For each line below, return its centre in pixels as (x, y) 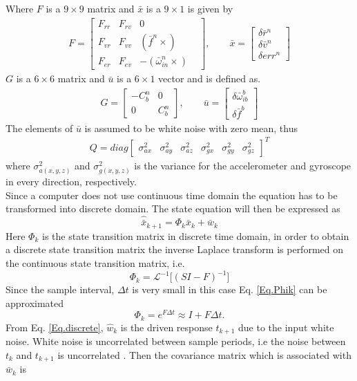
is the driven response (166, 327)
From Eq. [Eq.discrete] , (55, 327)
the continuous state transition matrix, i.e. (95, 262)
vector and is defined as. (210, 78)
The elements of (39, 128)
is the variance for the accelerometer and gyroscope (243, 165)
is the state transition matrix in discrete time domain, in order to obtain (195, 235)
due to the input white (286, 327)
